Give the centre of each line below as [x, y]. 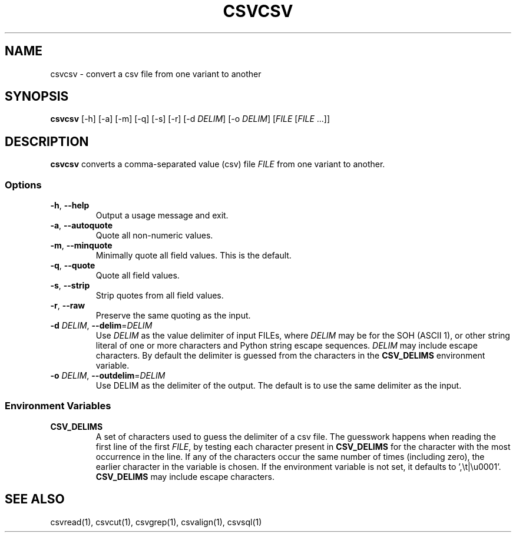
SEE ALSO [35, 499]
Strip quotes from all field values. [160, 296]
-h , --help [70, 205]
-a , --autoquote [82, 226]
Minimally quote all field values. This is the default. [193, 256]
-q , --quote [73, 266]
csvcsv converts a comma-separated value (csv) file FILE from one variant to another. [218, 164]
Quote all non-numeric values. [154, 236]
